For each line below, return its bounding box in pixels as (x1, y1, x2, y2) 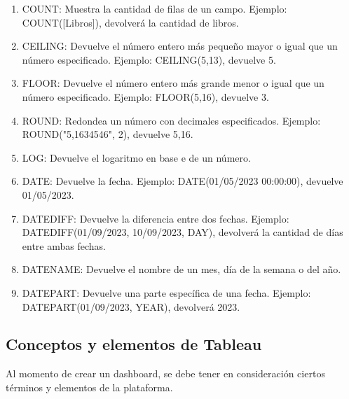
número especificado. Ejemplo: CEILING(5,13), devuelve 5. (22, 52, 276, 66)
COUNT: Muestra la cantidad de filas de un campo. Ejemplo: (22, 1, 287, 15)
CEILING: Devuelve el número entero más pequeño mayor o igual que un (22, 38, 338, 53)
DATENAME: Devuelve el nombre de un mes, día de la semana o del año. (22, 262, 341, 276)
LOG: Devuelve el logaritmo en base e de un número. (22, 150, 251, 164)
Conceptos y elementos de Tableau (6, 333, 262, 355)
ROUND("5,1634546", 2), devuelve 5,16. (22, 127, 193, 141)
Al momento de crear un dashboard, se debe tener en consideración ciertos (6, 366, 325, 381)
